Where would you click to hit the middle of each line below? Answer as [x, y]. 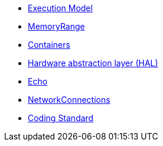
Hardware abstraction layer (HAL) [93, 63]
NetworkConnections [69, 100]
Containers [49, 45]
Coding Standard [61, 118]
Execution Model [60, 8]
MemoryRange [56, 26]
